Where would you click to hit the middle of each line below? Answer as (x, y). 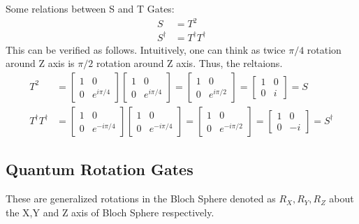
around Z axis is (40, 63)
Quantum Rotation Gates (100, 169)
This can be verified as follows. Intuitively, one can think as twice (146, 49)
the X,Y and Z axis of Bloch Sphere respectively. (110, 212)
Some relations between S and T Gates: (90, 8)
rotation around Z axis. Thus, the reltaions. (189, 63)
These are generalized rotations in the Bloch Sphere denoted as (141, 199)
